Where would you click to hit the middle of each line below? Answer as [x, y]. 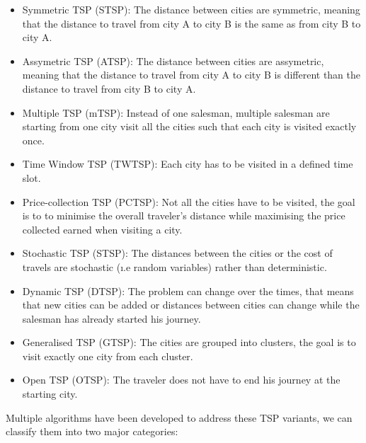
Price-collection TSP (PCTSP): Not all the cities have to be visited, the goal [189, 201]
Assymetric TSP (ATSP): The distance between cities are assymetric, [173, 61]
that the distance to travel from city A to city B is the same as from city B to [191, 23]
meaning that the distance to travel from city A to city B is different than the [191, 75]
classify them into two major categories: [92, 431]
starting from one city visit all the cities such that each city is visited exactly [189, 126]
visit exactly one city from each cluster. [108, 356]
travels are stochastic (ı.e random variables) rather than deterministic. [175, 266]
